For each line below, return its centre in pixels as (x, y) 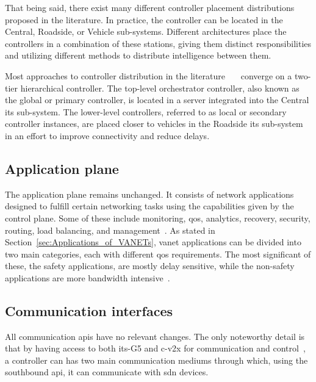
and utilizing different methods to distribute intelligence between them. (138, 55)
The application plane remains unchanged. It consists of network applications (149, 194)
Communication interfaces (89, 310)
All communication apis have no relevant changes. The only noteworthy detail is (155, 336)
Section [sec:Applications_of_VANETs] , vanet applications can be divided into (153, 242)
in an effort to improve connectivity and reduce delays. (107, 135)
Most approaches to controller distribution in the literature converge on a (149, 75)
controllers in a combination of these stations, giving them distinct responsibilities (158, 43)
